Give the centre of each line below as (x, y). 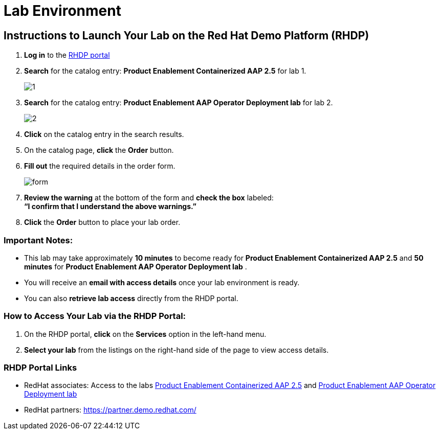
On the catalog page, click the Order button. (99, 150)
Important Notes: (38, 240)
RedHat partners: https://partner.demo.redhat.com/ (110, 410)
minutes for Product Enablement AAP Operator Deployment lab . (136, 266)
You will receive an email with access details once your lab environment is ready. (162, 282)
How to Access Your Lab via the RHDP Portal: (95, 316)
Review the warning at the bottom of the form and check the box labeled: (149, 198)
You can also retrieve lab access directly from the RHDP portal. (131, 298)
